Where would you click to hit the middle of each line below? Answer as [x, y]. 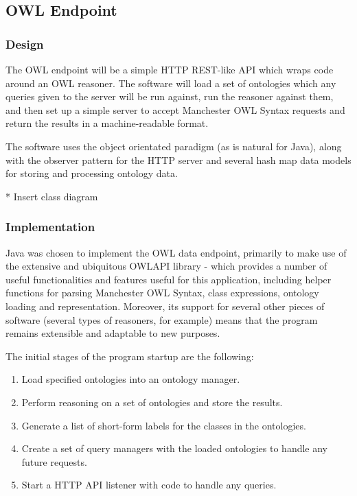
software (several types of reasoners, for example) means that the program [162, 319]
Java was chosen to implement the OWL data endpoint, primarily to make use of [176, 252]
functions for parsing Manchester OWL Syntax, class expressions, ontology [162, 293]
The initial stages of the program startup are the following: [130, 356]
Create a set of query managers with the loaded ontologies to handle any [175, 448]
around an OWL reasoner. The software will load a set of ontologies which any [171, 83]
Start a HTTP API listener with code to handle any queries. [149, 485]
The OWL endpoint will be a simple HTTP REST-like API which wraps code [170, 69]
